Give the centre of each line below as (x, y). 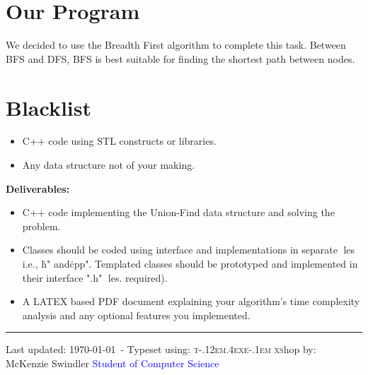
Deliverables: (38, 188)
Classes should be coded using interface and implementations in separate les (189, 250)
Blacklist (48, 107)
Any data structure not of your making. (109, 165)
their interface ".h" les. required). (95, 277)
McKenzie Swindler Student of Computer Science (113, 363)
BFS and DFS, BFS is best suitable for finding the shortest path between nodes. (180, 58)
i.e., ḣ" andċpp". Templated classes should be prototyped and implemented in (190, 263)
